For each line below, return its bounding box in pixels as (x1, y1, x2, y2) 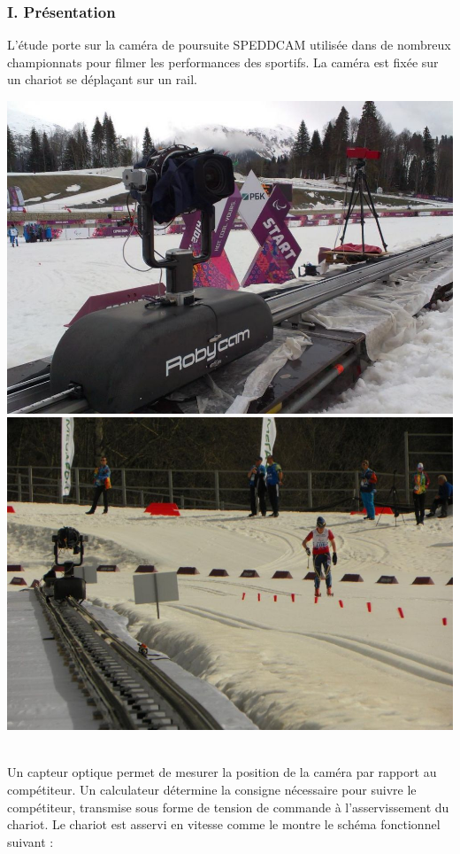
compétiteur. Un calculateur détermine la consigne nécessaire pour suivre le (7, 780, 417, 798)
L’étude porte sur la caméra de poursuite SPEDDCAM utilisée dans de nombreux (7, 35, 451, 54)
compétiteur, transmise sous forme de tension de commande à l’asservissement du (7, 797, 449, 816)
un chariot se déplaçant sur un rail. (7, 70, 197, 89)
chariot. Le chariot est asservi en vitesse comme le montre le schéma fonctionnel (7, 815, 441, 834)
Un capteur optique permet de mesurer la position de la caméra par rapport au (7, 763, 437, 781)
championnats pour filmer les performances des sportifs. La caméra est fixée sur (7, 52, 439, 71)
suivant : (7, 832, 54, 850)
